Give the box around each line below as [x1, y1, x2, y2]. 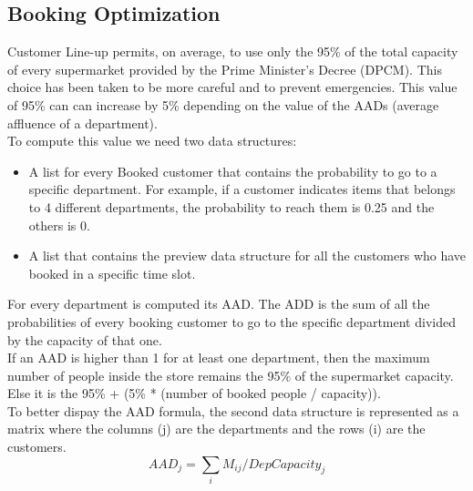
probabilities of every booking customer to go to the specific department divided [7, 312, 456, 331]
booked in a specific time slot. [28, 263, 196, 282]
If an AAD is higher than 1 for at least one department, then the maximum [7, 348, 430, 367]
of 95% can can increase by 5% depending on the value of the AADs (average [7, 95, 439, 114]
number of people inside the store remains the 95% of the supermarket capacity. [7, 365, 454, 384]
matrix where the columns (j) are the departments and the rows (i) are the [7, 419, 426, 438]
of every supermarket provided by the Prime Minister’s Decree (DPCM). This [7, 59, 442, 78]
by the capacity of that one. [7, 330, 162, 349]
